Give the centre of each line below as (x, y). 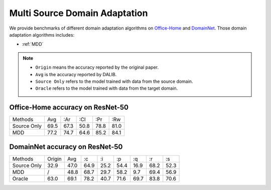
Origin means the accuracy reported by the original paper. (97, 67)
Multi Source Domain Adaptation (79, 13)
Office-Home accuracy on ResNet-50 (69, 108)
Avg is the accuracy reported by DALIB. (76, 74)
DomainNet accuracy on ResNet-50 (66, 147)
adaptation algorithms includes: (42, 35)
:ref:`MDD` (33, 44)
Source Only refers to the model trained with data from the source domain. (114, 81)
